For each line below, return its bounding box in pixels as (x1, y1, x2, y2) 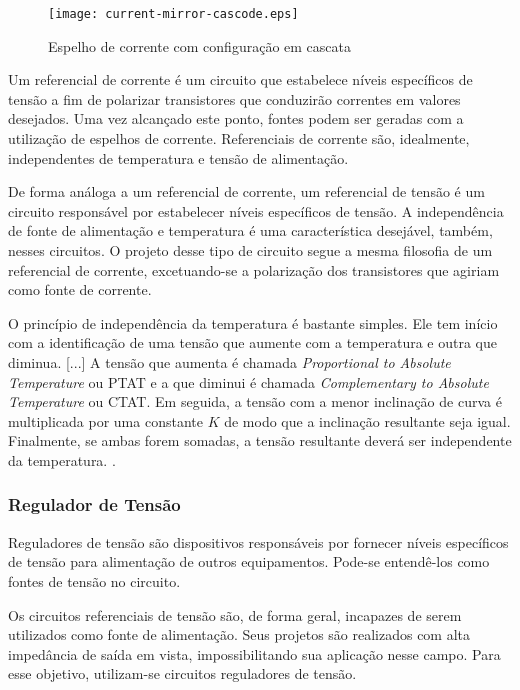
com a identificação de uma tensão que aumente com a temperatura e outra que (8, 332, 497, 353)
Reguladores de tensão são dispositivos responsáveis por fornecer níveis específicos (8, 531, 509, 552)
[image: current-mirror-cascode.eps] (48, 7, 299, 21)
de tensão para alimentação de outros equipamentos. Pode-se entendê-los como (8, 551, 490, 572)
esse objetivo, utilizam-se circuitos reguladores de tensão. (8, 663, 357, 684)
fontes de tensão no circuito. (8, 570, 181, 591)
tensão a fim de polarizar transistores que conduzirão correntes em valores (8, 88, 461, 109)
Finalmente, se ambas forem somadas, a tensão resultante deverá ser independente (8, 430, 512, 451)
